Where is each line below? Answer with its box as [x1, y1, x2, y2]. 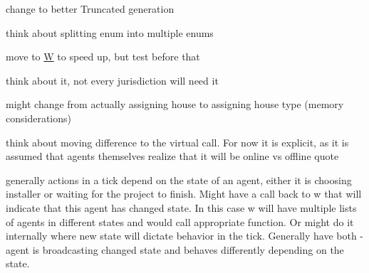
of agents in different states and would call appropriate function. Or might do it [6, 214, 354, 229]
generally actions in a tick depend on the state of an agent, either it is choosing [6, 172, 352, 187]
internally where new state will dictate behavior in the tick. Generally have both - [6, 228, 363, 243]
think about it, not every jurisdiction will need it [6, 73, 219, 87]
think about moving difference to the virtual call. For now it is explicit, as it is [6, 134, 349, 149]
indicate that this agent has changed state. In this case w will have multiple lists [6, 200, 357, 215]
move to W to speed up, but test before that [6, 49, 200, 64]
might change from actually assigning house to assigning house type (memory [6, 97, 344, 112]
